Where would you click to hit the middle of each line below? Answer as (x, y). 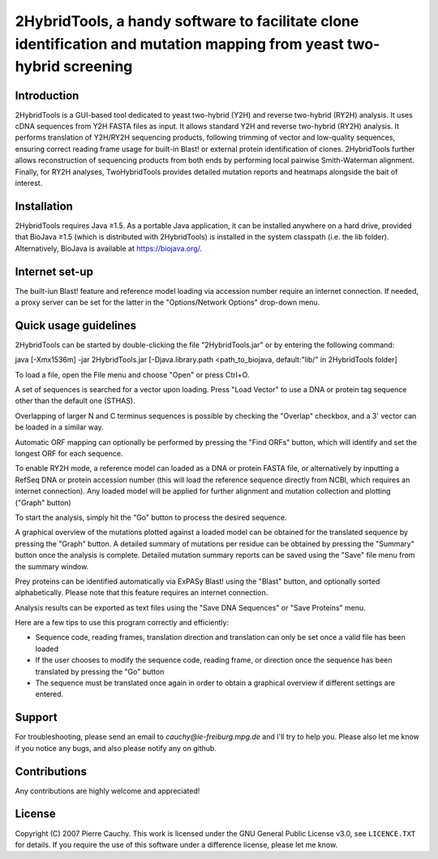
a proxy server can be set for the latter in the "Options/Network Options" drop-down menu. (167, 302)
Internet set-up (54, 272)
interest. (29, 183)
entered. (49, 694)
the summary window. (52, 566)
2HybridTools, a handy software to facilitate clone (187, 21)
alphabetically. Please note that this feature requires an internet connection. (142, 593)
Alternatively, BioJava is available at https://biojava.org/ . (109, 248)
